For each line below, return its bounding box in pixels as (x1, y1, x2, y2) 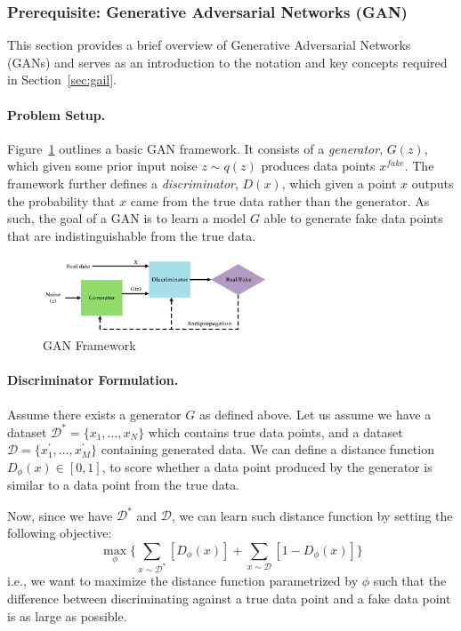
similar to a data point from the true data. (7, 475, 240, 494)
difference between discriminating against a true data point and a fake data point (7, 589, 451, 608)
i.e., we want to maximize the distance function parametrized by (7, 571, 359, 590)
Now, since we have (7, 506, 113, 524)
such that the (373, 571, 447, 590)
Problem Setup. (7, 105, 106, 124)
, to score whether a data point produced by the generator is (101, 457, 433, 475)
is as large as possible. (7, 606, 127, 625)
